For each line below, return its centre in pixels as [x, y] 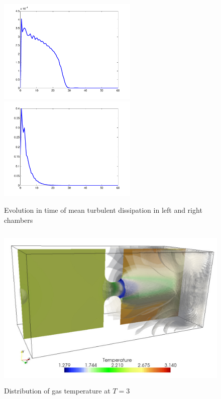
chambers [19, 220]
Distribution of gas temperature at [57, 391]
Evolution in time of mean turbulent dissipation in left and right [103, 210]
